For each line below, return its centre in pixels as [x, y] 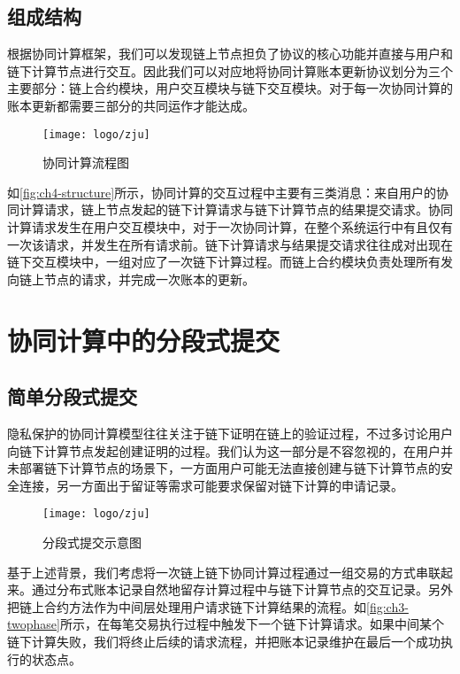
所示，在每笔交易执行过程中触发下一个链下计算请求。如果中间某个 [252, 624]
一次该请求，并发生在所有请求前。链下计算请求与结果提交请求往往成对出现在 [230, 244]
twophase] [34, 624]
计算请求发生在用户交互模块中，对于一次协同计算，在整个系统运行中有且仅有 [230, 227]
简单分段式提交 [72, 396]
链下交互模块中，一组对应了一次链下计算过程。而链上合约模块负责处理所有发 [230, 262]
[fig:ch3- [387, 606]
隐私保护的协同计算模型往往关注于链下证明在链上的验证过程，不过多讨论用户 [230, 433]
